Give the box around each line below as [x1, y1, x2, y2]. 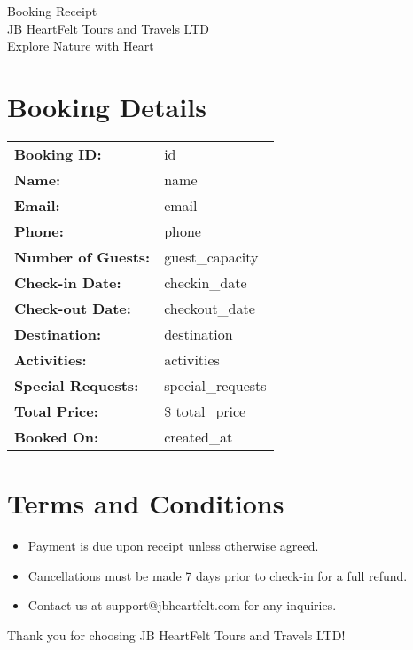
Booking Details [7, 88, 206, 124]
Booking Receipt [7, 2, 97, 20]
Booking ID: [14, 143, 102, 164]
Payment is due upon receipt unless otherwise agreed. [27, 536, 319, 555]
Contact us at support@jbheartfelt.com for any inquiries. [27, 596, 337, 615]
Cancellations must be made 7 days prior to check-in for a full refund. [27, 566, 408, 584]
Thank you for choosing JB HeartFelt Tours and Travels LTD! [7, 625, 346, 644]
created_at [164, 426, 233, 447]
